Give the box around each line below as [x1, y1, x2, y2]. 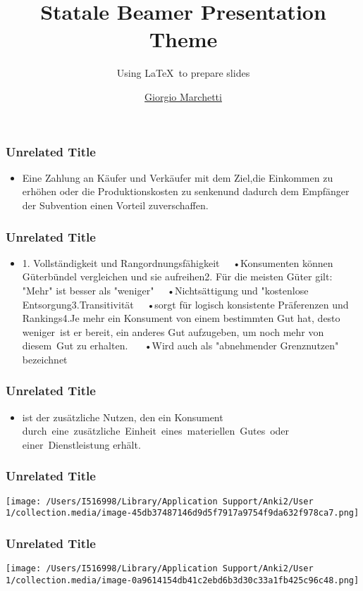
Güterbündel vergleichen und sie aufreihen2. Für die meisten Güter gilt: [22, 269, 333, 284]
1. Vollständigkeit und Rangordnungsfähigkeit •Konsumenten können [22, 255, 333, 270]
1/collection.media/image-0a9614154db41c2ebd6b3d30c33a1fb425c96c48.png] [6, 575, 359, 585]
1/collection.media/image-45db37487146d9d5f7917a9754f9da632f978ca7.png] [6, 508, 359, 518]
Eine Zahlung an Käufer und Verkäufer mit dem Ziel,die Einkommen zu [22, 170, 333, 185]
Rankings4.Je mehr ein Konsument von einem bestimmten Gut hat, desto [22, 311, 340, 325]
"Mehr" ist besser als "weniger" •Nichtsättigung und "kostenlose [22, 282, 309, 297]
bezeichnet [22, 352, 68, 366]
